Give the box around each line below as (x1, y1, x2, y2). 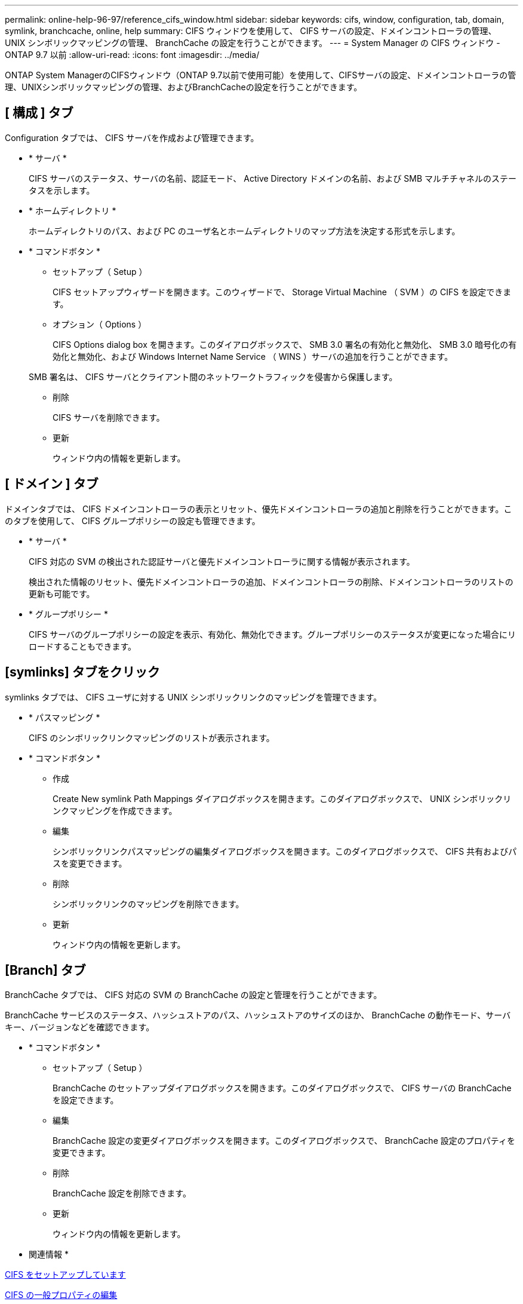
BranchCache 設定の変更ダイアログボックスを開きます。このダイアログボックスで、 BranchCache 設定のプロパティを (53, 1135, 515, 1146)
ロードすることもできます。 (29, 641, 137, 651)
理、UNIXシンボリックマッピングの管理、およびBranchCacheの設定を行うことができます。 (5, 82, 362, 92)
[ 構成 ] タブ (5, 105, 73, 121)
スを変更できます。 (53, 858, 127, 868)
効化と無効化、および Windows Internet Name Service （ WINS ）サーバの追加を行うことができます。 (53, 351, 453, 362)
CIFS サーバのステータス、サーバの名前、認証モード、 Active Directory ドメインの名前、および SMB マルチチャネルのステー (29, 173, 516, 183)
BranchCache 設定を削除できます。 (53, 1188, 191, 1199)
